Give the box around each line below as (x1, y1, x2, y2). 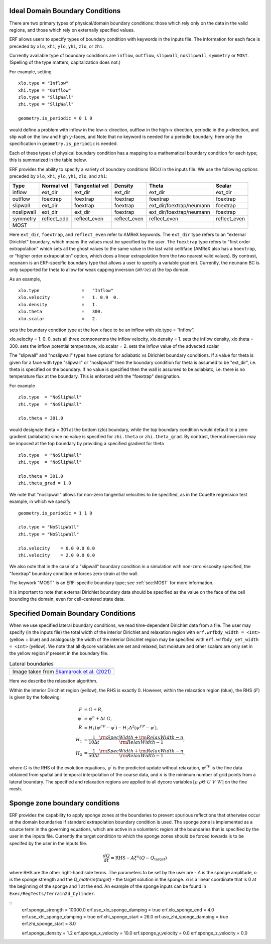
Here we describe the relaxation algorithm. (9, 678, 98, 684)
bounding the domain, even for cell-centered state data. (9, 596, 125, 602)
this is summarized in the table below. (9, 157, 87, 163)
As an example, (9, 276, 41, 282)
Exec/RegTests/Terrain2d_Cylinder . (9, 890, 95, 896)
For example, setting (9, 68, 52, 75)
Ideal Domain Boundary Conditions (9, 7, 121, 15)
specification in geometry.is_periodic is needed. (9, 141, 118, 147)
